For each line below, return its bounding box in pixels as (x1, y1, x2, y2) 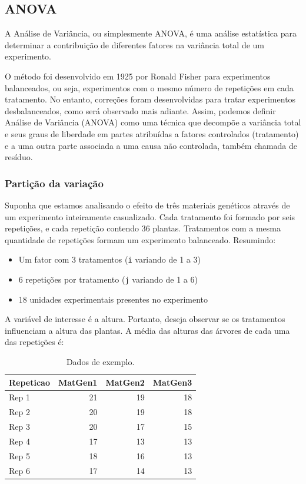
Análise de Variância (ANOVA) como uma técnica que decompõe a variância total (5, 116, 301, 128)
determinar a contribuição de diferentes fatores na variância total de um (5, 38, 264, 51)
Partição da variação (5, 175, 104, 190)
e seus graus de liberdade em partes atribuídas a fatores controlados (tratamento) (5, 127, 299, 140)
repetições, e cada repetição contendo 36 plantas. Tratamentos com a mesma (5, 222, 281, 234)
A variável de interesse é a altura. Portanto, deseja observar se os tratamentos (5, 313, 285, 325)
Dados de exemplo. (66, 356, 135, 368)
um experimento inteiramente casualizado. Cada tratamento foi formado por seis (5, 210, 295, 223)
